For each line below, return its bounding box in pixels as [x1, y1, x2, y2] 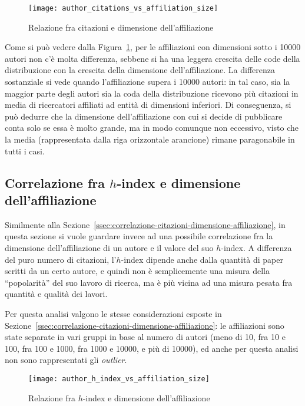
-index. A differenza [221, 241, 292, 253]
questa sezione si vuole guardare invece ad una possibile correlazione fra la [5, 230, 273, 242]
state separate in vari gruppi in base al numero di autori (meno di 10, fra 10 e [5, 331, 286, 343]
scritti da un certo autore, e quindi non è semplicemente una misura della [5, 265, 270, 277]
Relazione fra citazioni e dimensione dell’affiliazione [28, 21, 214, 33]
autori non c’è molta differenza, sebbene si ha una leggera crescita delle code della [5, 52, 300, 64]
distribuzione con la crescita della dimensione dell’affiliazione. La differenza [5, 64, 276, 76]
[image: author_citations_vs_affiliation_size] [28, 4, 218, 12]
